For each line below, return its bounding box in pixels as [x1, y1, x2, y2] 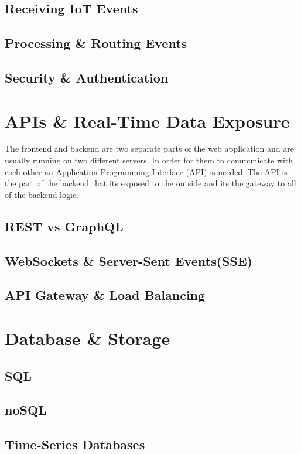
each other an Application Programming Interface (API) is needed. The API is [5, 165, 288, 177]
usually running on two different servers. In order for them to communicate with [5, 154, 293, 166]
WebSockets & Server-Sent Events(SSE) [5, 251, 253, 269]
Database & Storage [5, 326, 170, 350]
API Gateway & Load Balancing [5, 286, 206, 304]
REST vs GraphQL [5, 217, 124, 235]
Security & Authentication [5, 68, 169, 86]
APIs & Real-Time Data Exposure [5, 108, 290, 132]
